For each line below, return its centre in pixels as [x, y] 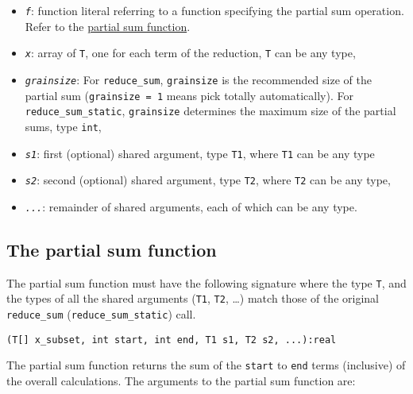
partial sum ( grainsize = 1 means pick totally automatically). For [189, 95]
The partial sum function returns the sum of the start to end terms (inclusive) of [206, 365]
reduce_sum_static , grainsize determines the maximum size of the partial [210, 111]
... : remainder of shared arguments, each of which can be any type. [191, 206]
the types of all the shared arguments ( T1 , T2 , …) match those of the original [193, 298]
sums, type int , [63, 126]
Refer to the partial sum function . [108, 26]
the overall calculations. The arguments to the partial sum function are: [181, 380]
